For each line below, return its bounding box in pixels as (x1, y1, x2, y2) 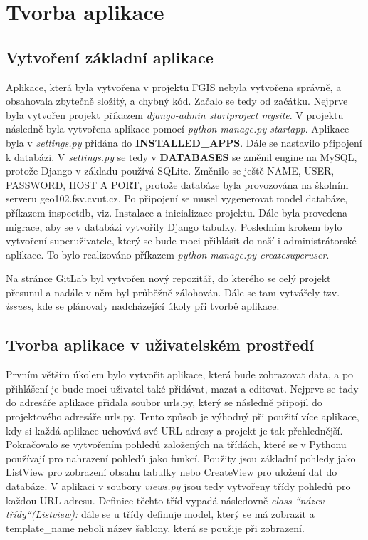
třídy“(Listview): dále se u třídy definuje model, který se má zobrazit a (6, 507, 315, 521)
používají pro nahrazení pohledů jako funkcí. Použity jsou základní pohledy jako (6, 450, 356, 465)
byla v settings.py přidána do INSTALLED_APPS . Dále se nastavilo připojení (6, 135, 362, 150)
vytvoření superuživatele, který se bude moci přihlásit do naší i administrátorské (6, 233, 357, 248)
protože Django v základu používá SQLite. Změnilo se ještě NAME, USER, (6, 163, 335, 178)
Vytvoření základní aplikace (6, 46, 214, 68)
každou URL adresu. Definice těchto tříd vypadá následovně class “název (6, 492, 325, 507)
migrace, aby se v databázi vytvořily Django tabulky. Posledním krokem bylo (6, 219, 342, 234)
